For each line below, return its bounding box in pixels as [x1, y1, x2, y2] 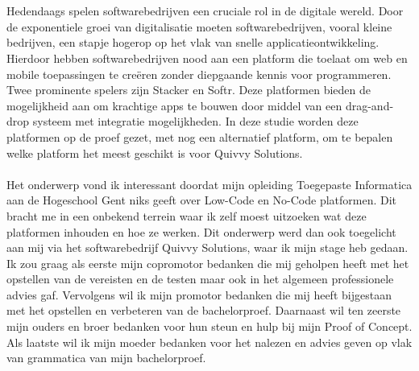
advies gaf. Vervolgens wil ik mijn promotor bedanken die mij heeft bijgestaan [6, 286, 392, 303]
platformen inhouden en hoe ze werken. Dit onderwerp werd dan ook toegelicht [6, 223, 396, 240]
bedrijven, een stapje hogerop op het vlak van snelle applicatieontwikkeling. [6, 34, 380, 51]
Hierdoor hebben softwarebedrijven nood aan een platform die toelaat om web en [6, 49, 408, 66]
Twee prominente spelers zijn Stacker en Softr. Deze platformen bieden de [6, 81, 371, 98]
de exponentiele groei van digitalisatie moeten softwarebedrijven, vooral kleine [6, 18, 392, 35]
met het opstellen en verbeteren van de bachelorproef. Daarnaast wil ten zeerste [6, 302, 401, 319]
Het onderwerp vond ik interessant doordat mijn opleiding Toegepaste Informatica [6, 175, 413, 192]
